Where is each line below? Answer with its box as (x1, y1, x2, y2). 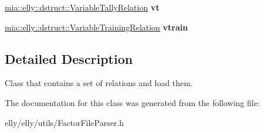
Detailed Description (5, 49, 133, 67)
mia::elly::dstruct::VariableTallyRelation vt (5, 1, 160, 13)
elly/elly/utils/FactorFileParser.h (5, 116, 124, 128)
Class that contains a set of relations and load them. (5, 77, 193, 89)
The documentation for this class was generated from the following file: (5, 96, 260, 108)
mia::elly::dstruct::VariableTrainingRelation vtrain (5, 21, 188, 33)
